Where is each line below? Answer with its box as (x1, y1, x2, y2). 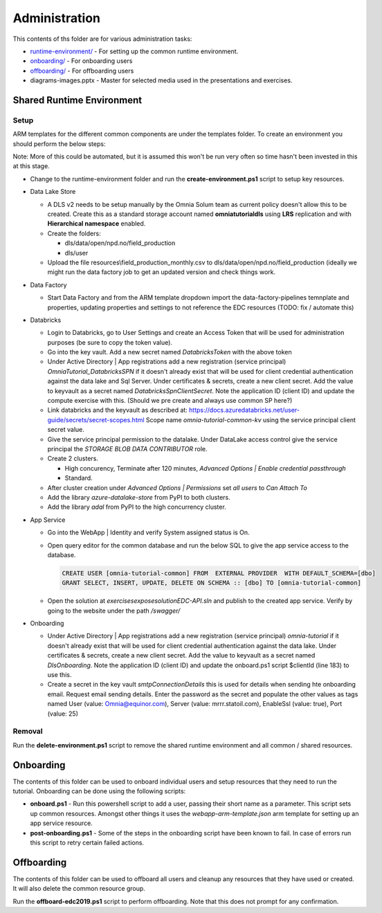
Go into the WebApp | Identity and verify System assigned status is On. (47, 528, 250, 536)
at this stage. (12, 162, 50, 170)
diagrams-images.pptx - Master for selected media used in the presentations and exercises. (30, 76, 293, 84)
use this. (47, 670, 72, 678)
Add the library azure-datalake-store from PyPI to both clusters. (47, 493, 231, 501)
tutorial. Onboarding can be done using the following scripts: (12, 786, 186, 795)
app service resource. (30, 819, 93, 827)
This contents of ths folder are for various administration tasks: (12, 35, 192, 43)
